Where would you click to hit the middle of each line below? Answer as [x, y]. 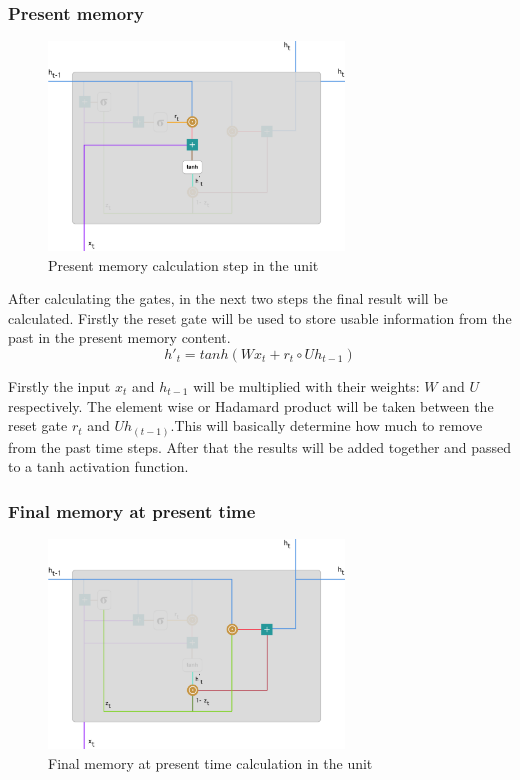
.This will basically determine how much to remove [326, 425]
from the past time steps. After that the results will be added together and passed [260, 446]
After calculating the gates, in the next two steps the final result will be [228, 298]
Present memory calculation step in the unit [183, 264]
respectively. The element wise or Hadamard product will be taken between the [251, 405]
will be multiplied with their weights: [306, 386]
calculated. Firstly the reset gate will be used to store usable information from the [260, 317]
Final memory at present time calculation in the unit [210, 762]
